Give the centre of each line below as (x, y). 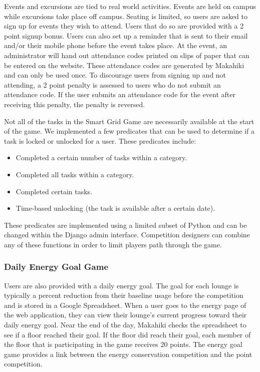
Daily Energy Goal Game (56, 267)
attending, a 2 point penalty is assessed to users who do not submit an (112, 84)
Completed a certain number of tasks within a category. (101, 157)
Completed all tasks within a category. (75, 174)
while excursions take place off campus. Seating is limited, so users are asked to (126, 16)
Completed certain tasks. (54, 191)
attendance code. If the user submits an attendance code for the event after (120, 94)
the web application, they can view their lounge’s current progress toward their (125, 315)
